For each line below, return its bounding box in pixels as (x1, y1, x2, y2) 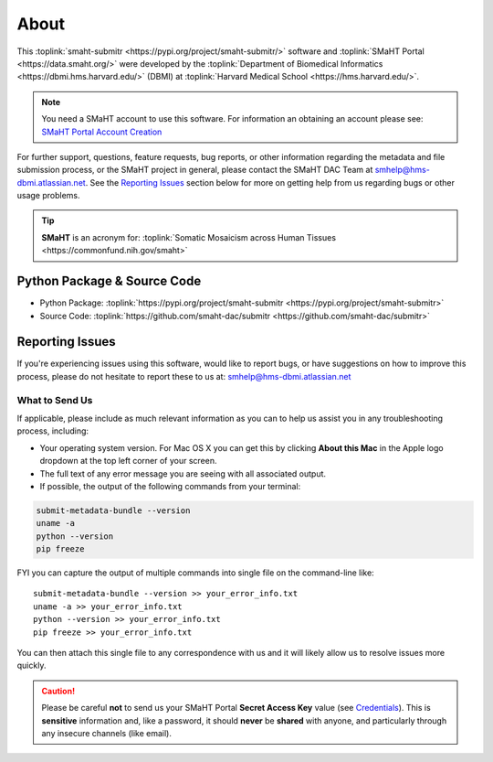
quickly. (16, 660, 47, 671)
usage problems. (16, 190, 81, 201)
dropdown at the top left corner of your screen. (39, 456, 217, 467)
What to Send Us (16, 393, 93, 406)
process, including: (16, 425, 89, 436)
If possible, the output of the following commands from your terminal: (39, 480, 301, 491)
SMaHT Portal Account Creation (41, 126, 163, 137)
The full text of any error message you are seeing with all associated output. (39, 467, 327, 479)
